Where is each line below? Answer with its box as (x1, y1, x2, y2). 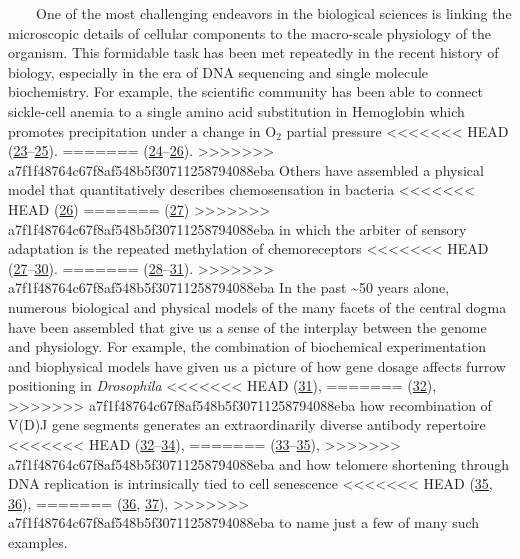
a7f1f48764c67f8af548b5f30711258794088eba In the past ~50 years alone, (8, 277, 450, 298)
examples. (8, 532, 68, 553)
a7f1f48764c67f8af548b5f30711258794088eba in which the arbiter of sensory (8, 218, 467, 239)
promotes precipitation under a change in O (8, 120, 277, 141)
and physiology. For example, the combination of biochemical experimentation (8, 336, 486, 357)
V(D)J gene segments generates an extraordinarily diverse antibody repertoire (8, 414, 486, 435)
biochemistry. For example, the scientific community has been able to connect (8, 81, 483, 102)
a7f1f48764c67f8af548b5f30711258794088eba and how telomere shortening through (8, 453, 510, 474)
